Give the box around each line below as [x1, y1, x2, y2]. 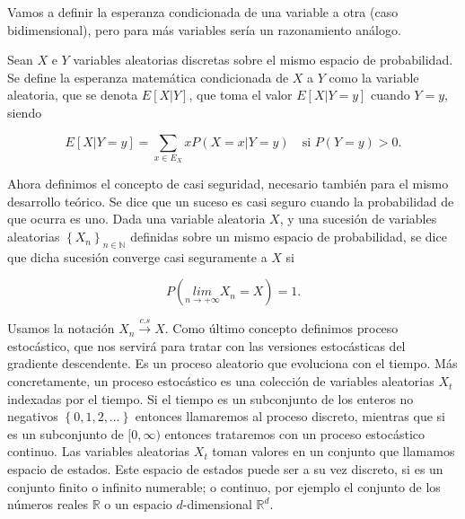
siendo [7, 102, 42, 121]
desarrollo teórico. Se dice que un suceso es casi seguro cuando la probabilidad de [7, 191, 454, 210]
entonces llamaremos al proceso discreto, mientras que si [135, 407, 445, 426]
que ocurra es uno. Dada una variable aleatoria [7, 209, 266, 228]
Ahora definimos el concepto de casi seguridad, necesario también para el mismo [7, 174, 449, 193]
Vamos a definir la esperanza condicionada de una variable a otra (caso [7, 3, 399, 21]
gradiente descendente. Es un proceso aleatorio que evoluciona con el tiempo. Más [7, 354, 458, 373]
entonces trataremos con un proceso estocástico [164, 424, 425, 443]
